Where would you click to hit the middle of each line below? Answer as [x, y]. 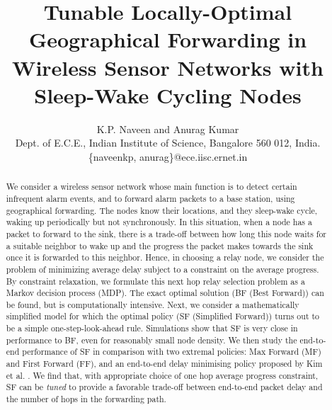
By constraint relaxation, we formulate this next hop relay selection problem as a [155, 281]
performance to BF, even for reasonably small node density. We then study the [151, 340]
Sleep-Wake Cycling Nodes [168, 95]
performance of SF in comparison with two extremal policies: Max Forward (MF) [172, 352]
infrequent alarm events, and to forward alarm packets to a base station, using [150, 198]
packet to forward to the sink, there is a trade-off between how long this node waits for [166, 233]
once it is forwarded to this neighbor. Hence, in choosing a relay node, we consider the [165, 257]
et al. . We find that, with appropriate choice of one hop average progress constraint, [162, 375]
